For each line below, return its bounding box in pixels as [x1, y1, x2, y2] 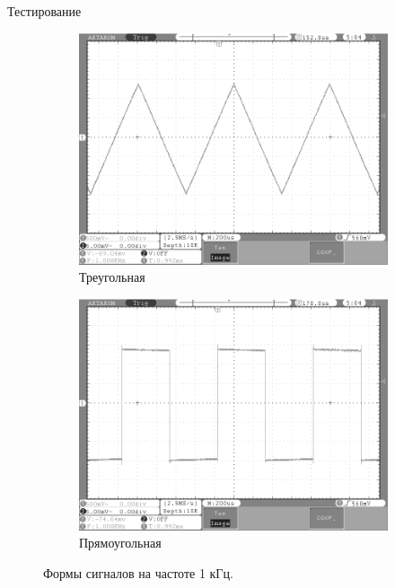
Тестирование [7, 2, 82, 20]
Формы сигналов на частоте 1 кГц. [43, 563, 233, 582]
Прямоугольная [79, 533, 162, 552]
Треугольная [79, 268, 145, 286]
